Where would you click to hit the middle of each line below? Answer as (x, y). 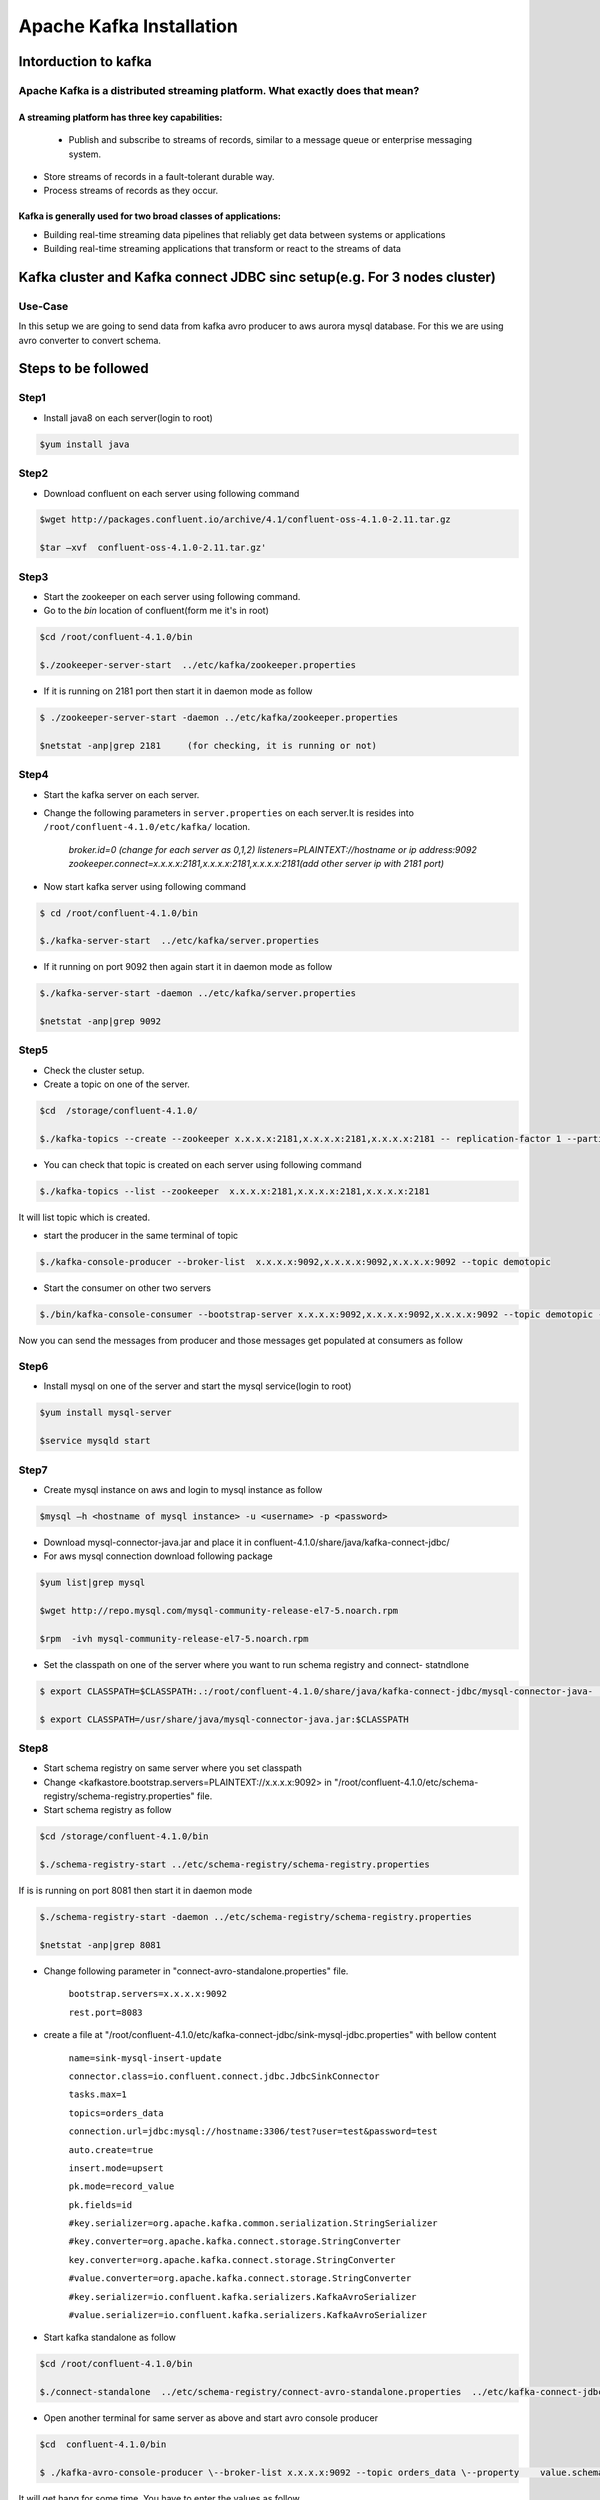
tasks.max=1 (97, 2094)
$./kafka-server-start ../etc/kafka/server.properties (179, 941)
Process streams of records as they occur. (131, 191)
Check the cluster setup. (94, 1070)
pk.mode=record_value (121, 2186)
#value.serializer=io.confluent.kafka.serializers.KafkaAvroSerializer (248, 2315)
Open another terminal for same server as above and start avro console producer (211, 2418)
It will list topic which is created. (84, 1217)
